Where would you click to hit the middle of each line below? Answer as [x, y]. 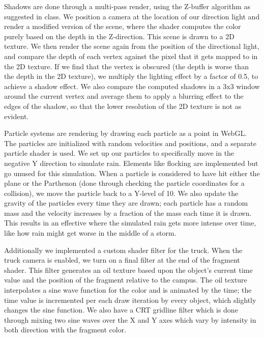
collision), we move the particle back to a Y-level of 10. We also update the [121, 193]
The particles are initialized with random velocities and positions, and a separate [130, 143]
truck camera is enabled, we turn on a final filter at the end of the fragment [122, 260]
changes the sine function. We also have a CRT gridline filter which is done [121, 310]
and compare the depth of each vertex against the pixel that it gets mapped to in [131, 56]
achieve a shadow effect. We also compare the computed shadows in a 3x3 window [132, 86]
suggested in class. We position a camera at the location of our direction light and [132, 16]
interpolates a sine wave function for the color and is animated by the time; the [128, 290]
